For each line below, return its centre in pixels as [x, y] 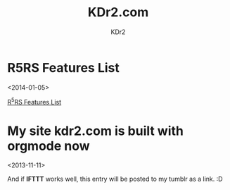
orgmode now [49, 146]
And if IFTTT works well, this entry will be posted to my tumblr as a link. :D [115, 179]
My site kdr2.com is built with [96, 131]
